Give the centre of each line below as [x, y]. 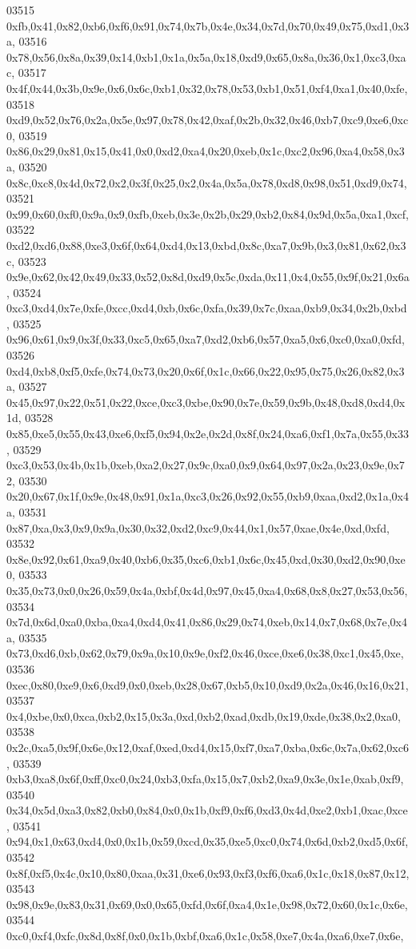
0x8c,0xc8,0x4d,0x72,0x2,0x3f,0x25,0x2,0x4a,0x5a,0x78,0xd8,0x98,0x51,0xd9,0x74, [207, 182]
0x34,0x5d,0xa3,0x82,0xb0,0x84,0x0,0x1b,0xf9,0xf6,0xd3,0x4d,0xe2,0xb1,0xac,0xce [207, 810]
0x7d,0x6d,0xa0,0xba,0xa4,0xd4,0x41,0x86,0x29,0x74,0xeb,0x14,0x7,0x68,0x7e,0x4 [207, 622]
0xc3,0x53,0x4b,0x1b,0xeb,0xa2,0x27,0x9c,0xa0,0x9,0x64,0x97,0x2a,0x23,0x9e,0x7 [206, 465]
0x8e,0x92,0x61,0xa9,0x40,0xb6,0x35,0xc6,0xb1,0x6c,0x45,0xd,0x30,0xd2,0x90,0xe [206, 559]
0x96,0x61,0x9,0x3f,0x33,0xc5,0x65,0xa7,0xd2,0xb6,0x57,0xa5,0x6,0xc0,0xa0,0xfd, [206, 339]
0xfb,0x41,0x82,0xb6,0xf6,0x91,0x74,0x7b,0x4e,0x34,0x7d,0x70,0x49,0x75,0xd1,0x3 [208, 25]
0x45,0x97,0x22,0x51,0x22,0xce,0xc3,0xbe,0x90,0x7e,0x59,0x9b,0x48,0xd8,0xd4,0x [206, 402]
